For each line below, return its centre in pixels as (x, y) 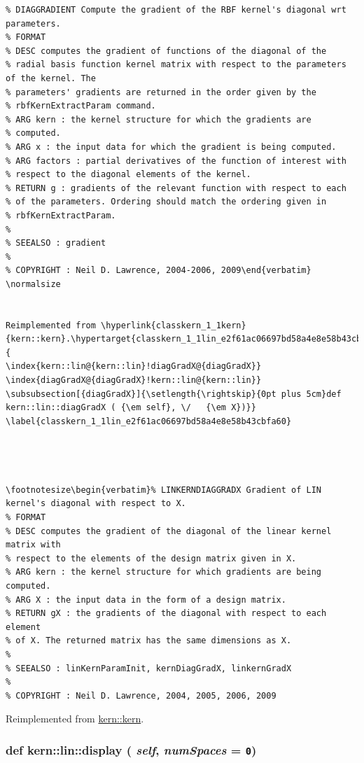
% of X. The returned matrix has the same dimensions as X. (149, 641)
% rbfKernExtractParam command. (81, 106)
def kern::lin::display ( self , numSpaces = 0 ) (131, 749)
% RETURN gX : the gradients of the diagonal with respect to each (166, 614)
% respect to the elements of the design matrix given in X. (151, 558)
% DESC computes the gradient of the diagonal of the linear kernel (169, 531)
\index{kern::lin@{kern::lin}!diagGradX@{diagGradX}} (134, 366)
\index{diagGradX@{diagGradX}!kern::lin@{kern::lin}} (134, 380)
